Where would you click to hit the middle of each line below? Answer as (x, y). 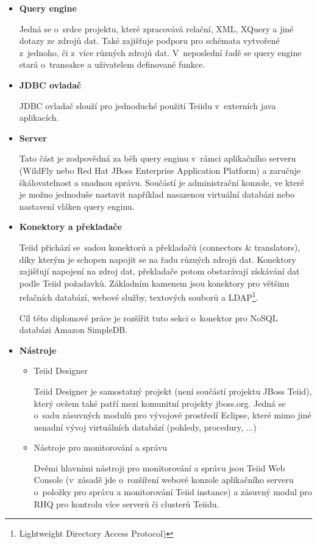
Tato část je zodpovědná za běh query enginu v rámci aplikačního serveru (158, 158)
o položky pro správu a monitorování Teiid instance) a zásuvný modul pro (173, 492)
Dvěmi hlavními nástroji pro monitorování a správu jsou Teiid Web (159, 467)
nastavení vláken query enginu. (77, 206)
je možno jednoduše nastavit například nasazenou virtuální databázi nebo (157, 194)
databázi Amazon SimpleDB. (73, 330)
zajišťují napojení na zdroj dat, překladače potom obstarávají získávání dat (159, 271)
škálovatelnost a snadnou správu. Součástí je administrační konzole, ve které (162, 182)
